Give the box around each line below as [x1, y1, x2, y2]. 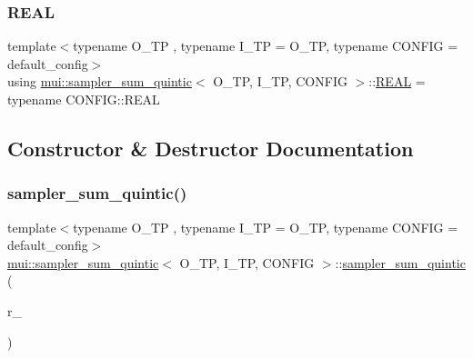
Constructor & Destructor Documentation [7, 134, 414, 162]
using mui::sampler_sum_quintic [7, 72, 192, 91]
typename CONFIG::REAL [7, 90, 160, 108]
